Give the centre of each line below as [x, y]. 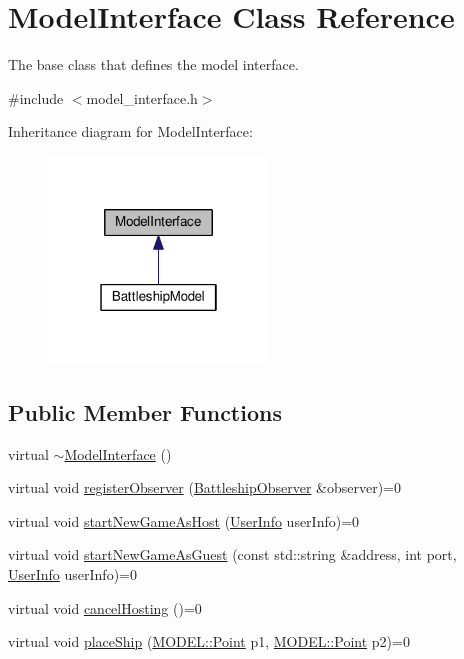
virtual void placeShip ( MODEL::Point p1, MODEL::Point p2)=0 [209, 641]
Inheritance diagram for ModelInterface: [130, 131]
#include [36, 97]
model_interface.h [142, 97]
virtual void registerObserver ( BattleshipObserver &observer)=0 [204, 487]
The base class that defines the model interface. [153, 64]
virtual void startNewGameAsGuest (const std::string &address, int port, [232, 554]
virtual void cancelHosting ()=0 [105, 607]
